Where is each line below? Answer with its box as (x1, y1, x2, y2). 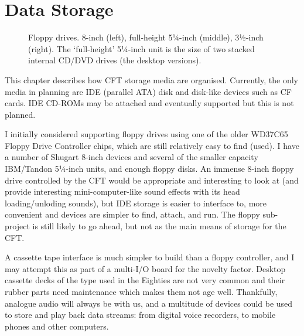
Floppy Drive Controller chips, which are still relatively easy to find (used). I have (5, 139, 299, 151)
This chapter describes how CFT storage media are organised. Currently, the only (5, 73, 298, 86)
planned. (5, 108, 36, 120)
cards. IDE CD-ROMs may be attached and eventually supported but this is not (5, 97, 294, 109)
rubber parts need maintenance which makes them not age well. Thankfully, (5, 286, 278, 297)
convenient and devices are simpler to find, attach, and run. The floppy (5, 208, 260, 220)
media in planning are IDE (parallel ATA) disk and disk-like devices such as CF (5, 85, 292, 97)
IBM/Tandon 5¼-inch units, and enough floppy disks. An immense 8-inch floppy (5, 162, 294, 175)
